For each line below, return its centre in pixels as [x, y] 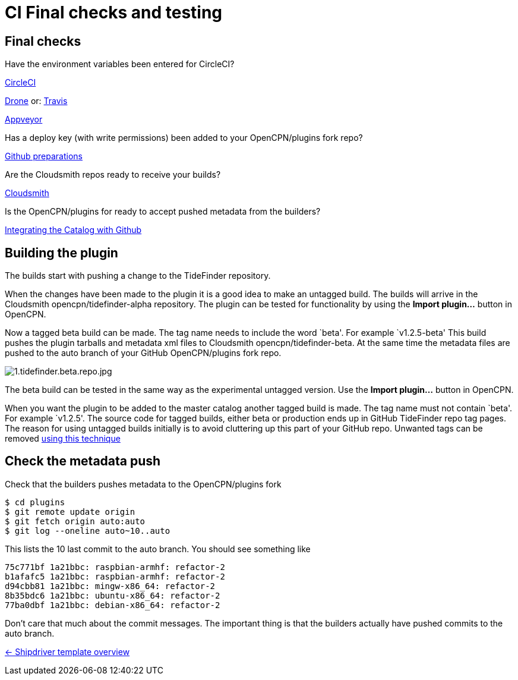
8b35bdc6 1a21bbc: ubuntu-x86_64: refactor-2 [113, 595]
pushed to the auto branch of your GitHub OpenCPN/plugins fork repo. [143, 353]
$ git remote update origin [70, 511]
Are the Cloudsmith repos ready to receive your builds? [113, 175]
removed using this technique [63, 439]
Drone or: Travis [36, 101]
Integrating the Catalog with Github [73, 230]
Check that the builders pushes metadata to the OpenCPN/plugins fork [143, 484]
